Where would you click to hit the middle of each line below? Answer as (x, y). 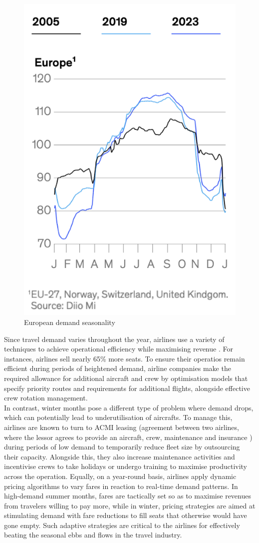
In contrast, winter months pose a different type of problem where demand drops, (129, 407)
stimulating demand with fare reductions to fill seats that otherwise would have (126, 515)
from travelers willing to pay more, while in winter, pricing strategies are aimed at (130, 505)
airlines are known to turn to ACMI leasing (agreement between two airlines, (122, 427)
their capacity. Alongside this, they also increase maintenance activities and (120, 456)
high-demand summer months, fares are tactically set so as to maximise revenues (128, 496)
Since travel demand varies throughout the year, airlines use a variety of (114, 339)
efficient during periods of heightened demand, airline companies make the (118, 368)
